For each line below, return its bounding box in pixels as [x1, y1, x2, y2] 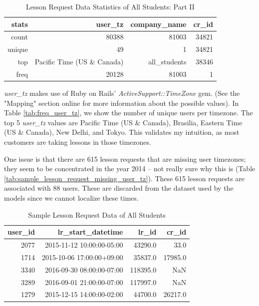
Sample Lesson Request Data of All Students [28, 209, 166, 220]
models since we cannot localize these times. [4, 193, 139, 203]
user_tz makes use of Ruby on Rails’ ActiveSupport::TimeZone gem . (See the [4, 88, 240, 98]
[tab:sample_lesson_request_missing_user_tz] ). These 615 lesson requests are [4, 173, 245, 183]
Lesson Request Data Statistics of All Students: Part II [26, 1, 195, 11]
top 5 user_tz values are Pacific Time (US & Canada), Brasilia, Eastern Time [4, 117, 243, 127]
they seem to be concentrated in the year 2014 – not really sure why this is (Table [4, 163, 256, 174]
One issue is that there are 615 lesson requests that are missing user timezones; [4, 153, 246, 164]
